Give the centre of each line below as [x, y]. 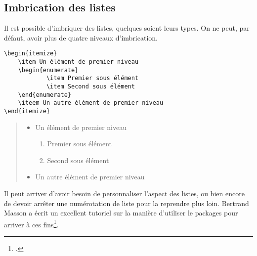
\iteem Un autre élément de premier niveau [91, 103]
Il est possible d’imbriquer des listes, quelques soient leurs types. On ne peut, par [127, 28]
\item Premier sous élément [92, 78]
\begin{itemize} [31, 54]
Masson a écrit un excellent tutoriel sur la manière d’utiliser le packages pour [121, 213]
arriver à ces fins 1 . [31, 223]
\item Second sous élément [90, 87]
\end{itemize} [27, 111]
